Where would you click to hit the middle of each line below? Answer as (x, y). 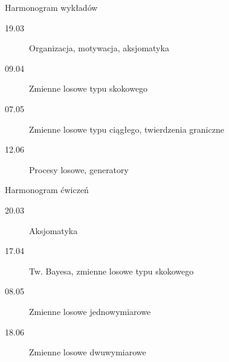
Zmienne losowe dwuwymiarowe (88, 352)
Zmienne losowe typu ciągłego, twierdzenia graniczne (127, 129)
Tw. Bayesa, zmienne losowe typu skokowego (111, 271)
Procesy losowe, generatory (79, 169)
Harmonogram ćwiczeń (47, 190)
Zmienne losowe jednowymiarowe (90, 311)
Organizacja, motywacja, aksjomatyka (99, 48)
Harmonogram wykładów (51, 7)
